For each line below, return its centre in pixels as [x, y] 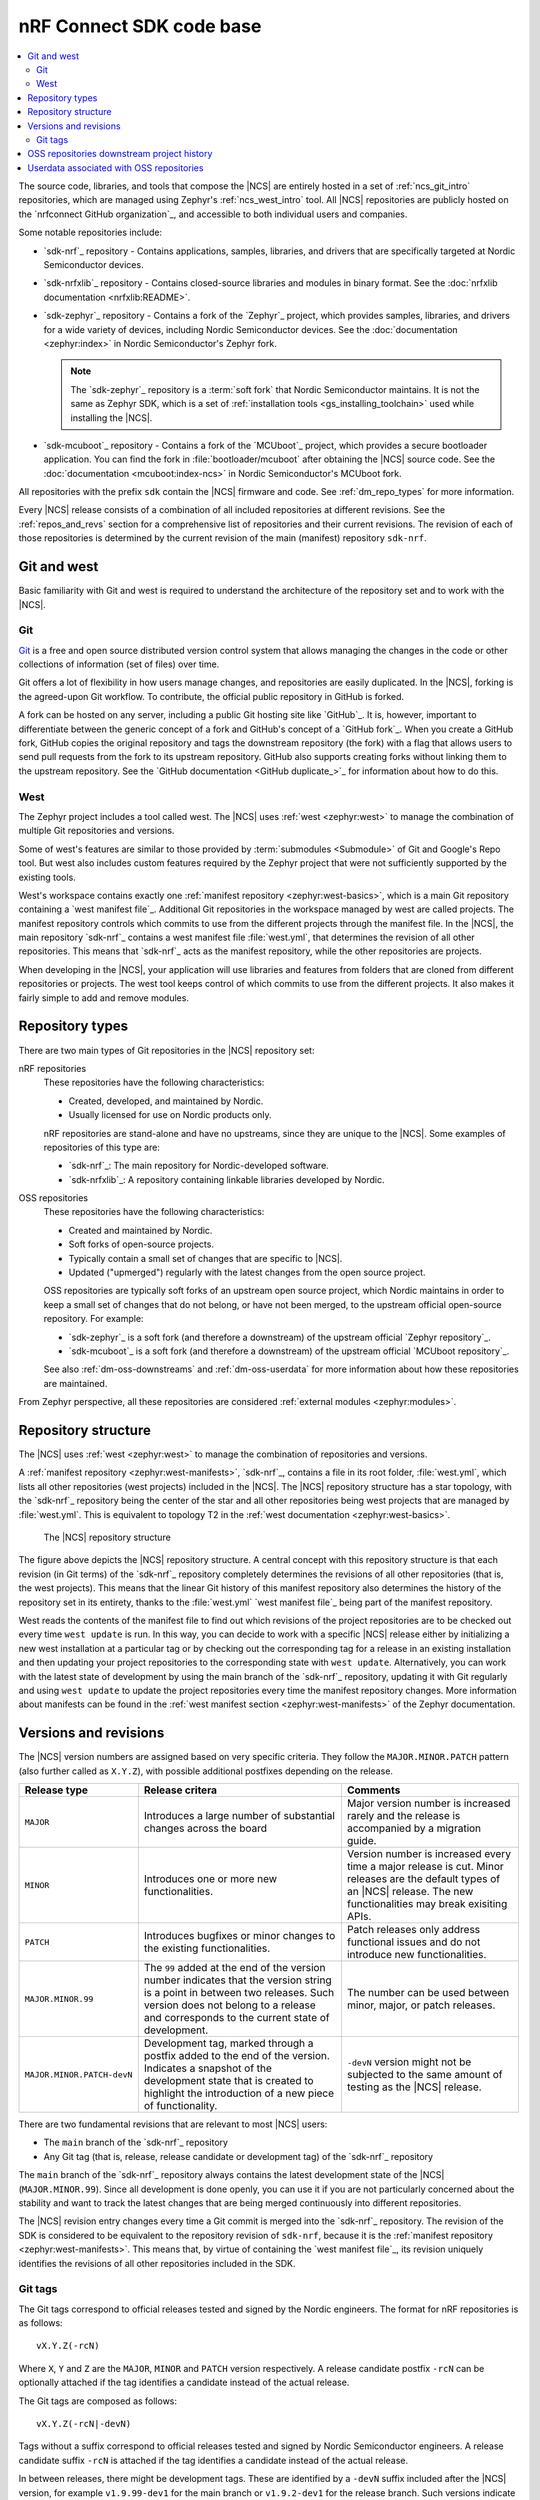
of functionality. [180, 2105]
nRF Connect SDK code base [140, 26]
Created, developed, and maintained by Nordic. [166, 1101]
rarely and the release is [403, 1815]
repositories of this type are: [101, 1147]
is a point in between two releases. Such [239, 1992]
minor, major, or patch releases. [421, 2005]
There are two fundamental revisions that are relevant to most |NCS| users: [173, 2124]
